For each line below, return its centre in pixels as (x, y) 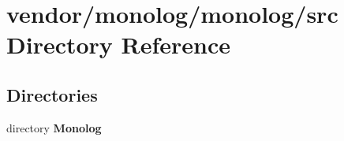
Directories (52, 94)
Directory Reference (119, 45)
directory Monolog (54, 127)
